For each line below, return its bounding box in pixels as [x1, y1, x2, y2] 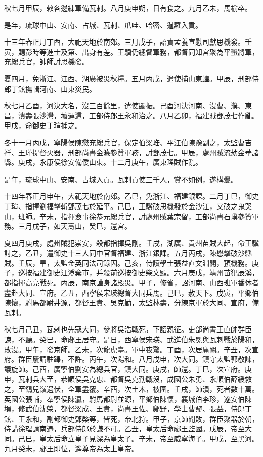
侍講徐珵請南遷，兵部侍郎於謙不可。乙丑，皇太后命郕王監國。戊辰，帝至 [4, 423, 245, 434]
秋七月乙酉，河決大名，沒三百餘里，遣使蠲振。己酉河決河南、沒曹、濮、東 [4, 100, 252, 111]
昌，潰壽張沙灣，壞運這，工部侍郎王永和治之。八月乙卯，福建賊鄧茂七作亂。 [4, 110, 259, 120]
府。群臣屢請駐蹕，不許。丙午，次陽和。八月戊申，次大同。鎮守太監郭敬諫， [4, 354, 259, 364]
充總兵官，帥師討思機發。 [4, 56, 89, 67]
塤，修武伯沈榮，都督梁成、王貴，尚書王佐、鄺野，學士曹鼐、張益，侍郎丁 [4, 403, 252, 414]
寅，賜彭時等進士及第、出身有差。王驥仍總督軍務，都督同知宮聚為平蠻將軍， [4, 46, 259, 57]
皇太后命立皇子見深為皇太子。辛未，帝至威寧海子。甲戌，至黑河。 [39, 433, 259, 443]
